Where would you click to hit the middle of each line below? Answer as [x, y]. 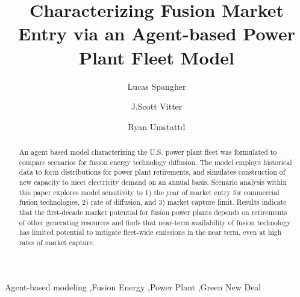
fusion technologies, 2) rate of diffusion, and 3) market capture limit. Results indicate [153, 202]
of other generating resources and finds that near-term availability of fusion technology [155, 222]
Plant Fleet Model [157, 57]
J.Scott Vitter [157, 106]
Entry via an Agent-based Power [156, 33]
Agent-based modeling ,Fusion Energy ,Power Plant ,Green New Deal [133, 286]
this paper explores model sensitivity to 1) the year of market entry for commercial [149, 192]
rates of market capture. [57, 242]
